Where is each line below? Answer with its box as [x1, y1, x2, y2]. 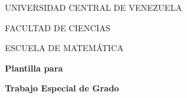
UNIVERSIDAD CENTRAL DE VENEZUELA [5, 1, 182, 13]
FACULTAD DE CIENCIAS [5, 21, 111, 34]
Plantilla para [5, 61, 63, 74]
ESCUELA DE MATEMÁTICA [5, 41, 124, 54]
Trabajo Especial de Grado [5, 82, 119, 94]
